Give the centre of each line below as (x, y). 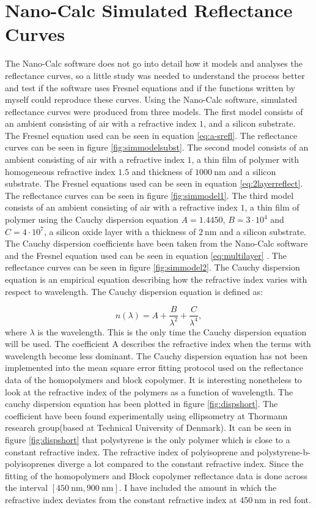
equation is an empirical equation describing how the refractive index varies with (156, 279)
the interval (27, 487)
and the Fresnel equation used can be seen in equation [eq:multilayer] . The (146, 255)
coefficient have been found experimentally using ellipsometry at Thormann (146, 415)
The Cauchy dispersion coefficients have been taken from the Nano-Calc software (156, 243)
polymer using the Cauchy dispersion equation (92, 219)
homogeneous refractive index (60, 171)
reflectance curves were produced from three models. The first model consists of (154, 111)
